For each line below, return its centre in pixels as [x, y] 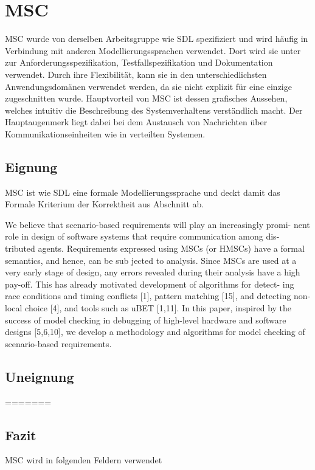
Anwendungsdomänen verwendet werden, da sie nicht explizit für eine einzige [148, 86]
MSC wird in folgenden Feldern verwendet [84, 460]
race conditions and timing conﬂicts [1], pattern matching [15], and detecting [148, 296]
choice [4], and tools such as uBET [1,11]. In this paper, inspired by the [158, 308]
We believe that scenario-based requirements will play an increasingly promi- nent [157, 224]
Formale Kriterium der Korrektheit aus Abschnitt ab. [105, 204]
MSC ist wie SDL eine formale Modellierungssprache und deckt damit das [143, 192]
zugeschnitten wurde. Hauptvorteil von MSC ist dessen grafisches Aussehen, [146, 98]
